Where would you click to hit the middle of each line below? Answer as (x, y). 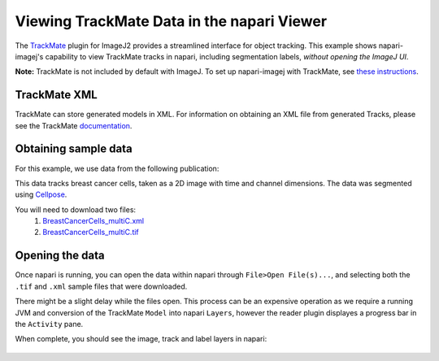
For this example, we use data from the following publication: (117, 168)
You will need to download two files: (76, 209)
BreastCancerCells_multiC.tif (91, 233)
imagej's (29, 56)
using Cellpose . (41, 194)
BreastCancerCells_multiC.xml (93, 221)
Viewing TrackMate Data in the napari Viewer (171, 21)
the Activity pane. (49, 324)
